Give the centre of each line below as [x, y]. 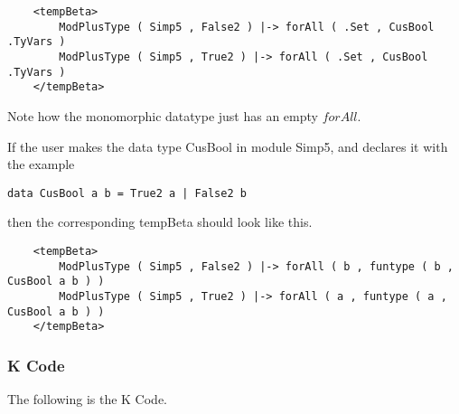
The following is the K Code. [88, 399]
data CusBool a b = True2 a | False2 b [127, 193]
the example [41, 164]
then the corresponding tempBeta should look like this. [160, 222]
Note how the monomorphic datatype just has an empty [163, 115]
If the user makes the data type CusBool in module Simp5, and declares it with [228, 146]
